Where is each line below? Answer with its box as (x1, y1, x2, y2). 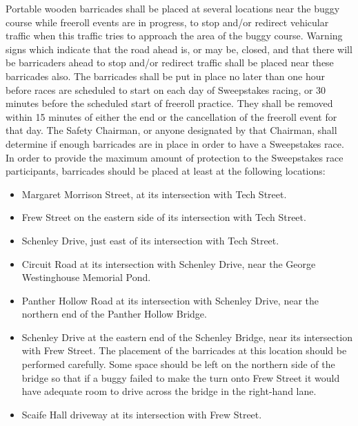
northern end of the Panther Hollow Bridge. (21, 307, 207, 321)
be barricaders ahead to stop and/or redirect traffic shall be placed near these (6, 55, 334, 70)
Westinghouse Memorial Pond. (21, 270, 151, 284)
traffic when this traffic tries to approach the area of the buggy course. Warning (6, 28, 343, 43)
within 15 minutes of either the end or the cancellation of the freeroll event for (6, 109, 337, 124)
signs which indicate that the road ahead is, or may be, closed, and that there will (6, 41, 352, 56)
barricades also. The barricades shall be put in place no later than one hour (6, 68, 325, 83)
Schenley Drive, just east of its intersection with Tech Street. (21, 233, 279, 247)
